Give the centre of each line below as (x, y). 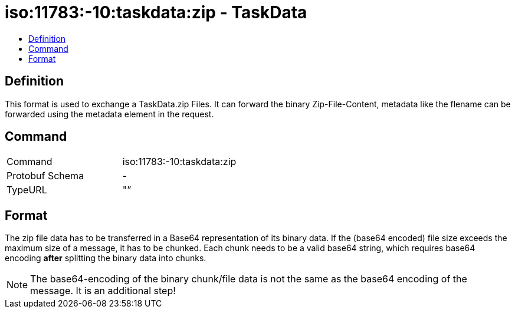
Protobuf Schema (45, 176)
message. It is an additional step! (103, 291)
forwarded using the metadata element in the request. (109, 114)
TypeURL (27, 190)
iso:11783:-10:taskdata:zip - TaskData (156, 12)
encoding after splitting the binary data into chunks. (106, 258)
